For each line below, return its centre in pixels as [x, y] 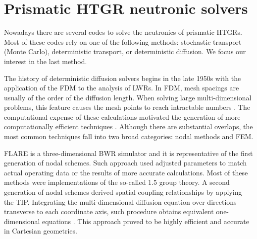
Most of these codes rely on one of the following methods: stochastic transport [123, 41]
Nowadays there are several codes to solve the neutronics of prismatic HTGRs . [123, 32]
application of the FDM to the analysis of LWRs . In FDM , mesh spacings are [122, 88]
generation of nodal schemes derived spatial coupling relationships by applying [123, 192]
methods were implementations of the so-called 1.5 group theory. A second [117, 182]
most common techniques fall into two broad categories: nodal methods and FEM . [129, 136]
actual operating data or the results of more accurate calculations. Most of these [126, 172]
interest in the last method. [46, 61]
